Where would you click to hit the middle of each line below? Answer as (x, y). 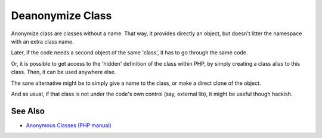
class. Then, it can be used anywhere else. (64, 72)
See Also (28, 111)
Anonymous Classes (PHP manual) (69, 125)
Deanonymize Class (61, 16)
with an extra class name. (42, 41)
